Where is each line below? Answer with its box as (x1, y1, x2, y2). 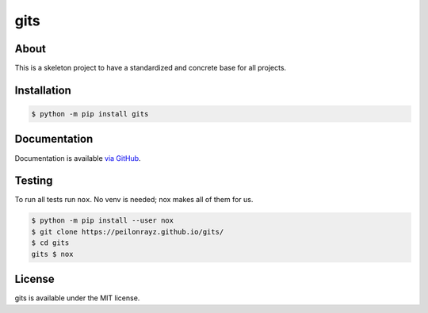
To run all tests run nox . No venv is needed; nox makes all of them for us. (14, 195, 254, 204)
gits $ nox (31, 250, 74, 258)
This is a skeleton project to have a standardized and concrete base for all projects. (14, 63, 287, 73)
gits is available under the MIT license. (14, 293, 140, 303)
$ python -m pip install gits (31, 109, 149, 119)
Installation (14, 83, 71, 97)
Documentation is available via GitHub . (14, 153, 142, 162)
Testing (14, 174, 53, 188)
